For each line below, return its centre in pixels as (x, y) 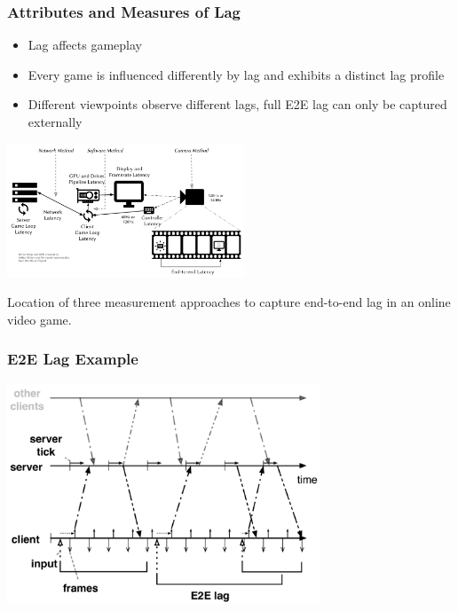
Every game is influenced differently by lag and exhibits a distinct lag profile (236, 74)
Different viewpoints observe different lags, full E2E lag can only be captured (237, 104)
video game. (39, 319)
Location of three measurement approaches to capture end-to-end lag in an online (229, 302)
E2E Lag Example (73, 359)
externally (55, 122)
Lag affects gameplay (85, 45)
